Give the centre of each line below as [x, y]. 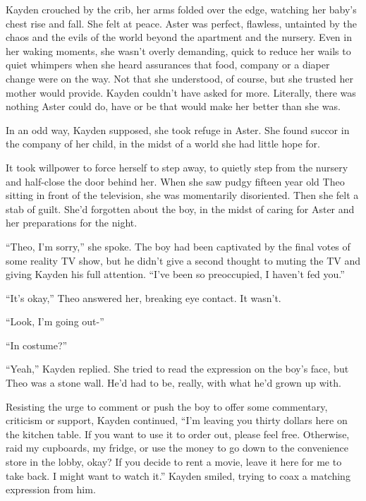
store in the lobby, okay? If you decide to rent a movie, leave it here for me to [174, 462]
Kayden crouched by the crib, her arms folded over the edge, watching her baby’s [181, 9]
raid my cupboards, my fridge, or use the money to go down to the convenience [177, 448]
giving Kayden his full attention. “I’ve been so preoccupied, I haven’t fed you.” [175, 274]
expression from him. [51, 489]
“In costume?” [37, 345]
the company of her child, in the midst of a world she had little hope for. [163, 144]
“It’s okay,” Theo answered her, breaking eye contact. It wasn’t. [144, 297]
